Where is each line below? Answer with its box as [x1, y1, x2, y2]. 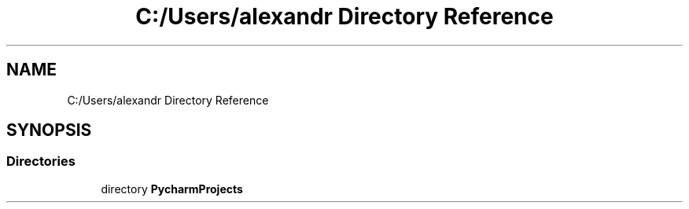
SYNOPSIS [6, 120, 92, 141]
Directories [6, 153, 76, 170]
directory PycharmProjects [101, 181, 243, 196]
